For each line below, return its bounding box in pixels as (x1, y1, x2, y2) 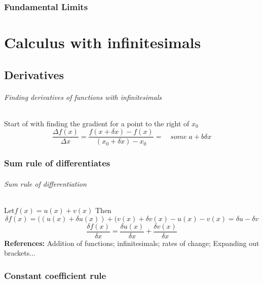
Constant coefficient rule (4, 269, 106, 281)
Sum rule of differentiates (4, 157, 110, 169)
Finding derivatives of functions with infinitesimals (4, 91, 162, 102)
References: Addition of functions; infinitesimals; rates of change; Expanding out (4, 237, 259, 248)
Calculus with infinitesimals (4, 32, 201, 53)
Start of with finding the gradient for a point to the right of (4, 118, 190, 128)
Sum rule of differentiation (4, 178, 87, 189)
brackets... (4, 247, 35, 258)
